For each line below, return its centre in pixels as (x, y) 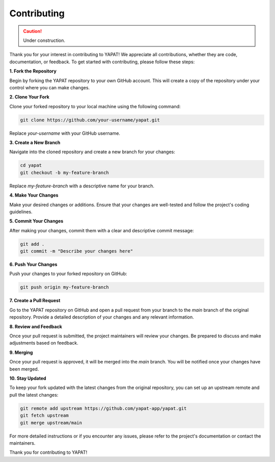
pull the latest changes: (34, 395)
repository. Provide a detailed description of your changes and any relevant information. (102, 317)
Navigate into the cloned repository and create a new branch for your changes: (92, 152)
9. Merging (21, 352)
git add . (32, 244)
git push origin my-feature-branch (64, 287)
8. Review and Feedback (36, 326)
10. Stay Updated (28, 378)
